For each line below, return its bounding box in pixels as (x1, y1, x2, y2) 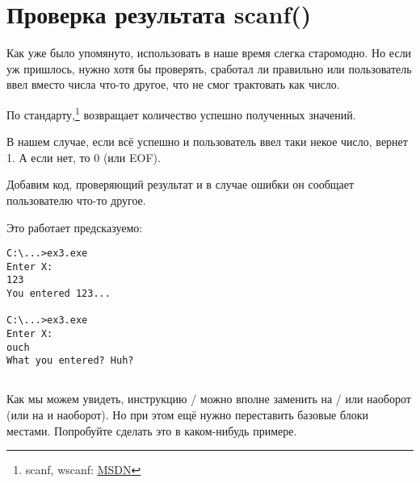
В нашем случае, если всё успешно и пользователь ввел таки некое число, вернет (6, 133, 408, 150)
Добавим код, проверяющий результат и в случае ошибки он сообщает (6, 176, 355, 193)
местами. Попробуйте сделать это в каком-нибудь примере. (6, 422, 297, 439)
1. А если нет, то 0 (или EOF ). (6, 148, 161, 165)
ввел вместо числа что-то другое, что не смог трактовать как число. (6, 76, 340, 93)
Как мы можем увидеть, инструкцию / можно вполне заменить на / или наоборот (6, 390, 411, 407)
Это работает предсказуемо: (6, 219, 143, 235)
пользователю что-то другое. (6, 191, 146, 208)
